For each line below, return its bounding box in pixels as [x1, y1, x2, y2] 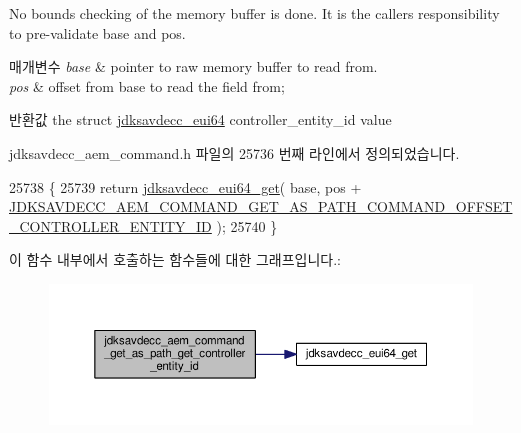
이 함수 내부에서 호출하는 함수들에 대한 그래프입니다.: [9, 249, 341, 270]
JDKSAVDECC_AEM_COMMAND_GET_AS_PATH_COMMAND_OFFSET [9, 196, 513, 217]
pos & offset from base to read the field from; [9, 75, 285, 96]
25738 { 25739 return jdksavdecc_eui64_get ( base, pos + [9, 176, 362, 197]
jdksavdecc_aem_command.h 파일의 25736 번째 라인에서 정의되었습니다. [9, 142, 460, 163]
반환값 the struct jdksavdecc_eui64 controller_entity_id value [9, 109, 392, 130]
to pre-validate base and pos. [9, 22, 186, 43]
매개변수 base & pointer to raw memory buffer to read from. [9, 56, 378, 77]
